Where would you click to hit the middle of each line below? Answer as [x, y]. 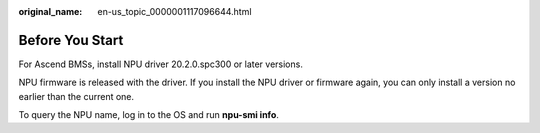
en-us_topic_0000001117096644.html [174, 11]
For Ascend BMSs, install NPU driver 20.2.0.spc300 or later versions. [161, 64]
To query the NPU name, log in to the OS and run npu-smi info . [149, 115]
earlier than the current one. [76, 96]
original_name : [50, 11]
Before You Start [71, 40]
